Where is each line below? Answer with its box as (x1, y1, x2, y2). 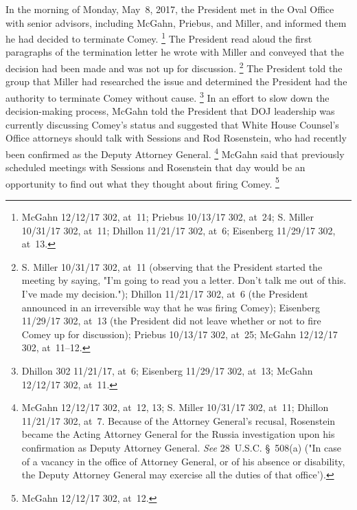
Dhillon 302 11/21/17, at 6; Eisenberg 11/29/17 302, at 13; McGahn (21, 363, 313, 377)
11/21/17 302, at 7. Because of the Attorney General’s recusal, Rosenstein (21, 413, 336, 428)
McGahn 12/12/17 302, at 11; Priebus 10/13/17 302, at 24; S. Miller (21, 210, 314, 223)
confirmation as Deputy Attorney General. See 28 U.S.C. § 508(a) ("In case (21, 440, 341, 454)
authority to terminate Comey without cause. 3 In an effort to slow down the (5, 88, 330, 104)
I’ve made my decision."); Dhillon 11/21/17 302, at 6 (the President (21, 286, 308, 300)
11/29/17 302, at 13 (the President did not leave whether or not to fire (21, 313, 321, 328)
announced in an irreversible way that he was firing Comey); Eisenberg (21, 300, 321, 314)
